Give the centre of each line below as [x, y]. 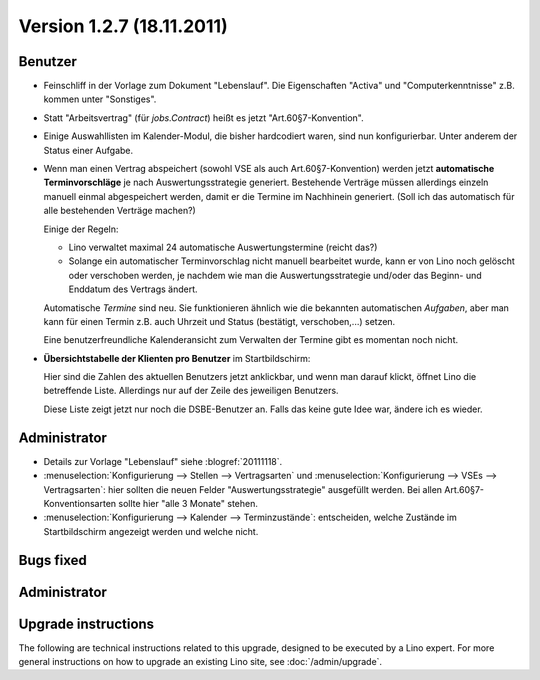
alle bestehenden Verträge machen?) [120, 211]
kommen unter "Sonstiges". [100, 99]
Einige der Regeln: [81, 229]
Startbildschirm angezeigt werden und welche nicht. [151, 531]
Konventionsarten [80, 503]
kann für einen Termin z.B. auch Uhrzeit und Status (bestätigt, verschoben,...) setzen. [219, 321]
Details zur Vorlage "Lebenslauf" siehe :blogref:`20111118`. [163, 461]
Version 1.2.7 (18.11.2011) [123, 26]
